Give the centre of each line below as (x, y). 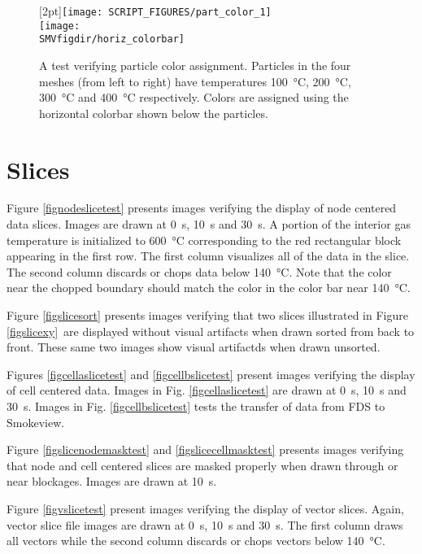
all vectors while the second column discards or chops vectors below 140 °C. (196, 541)
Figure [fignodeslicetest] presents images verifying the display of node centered (202, 208)
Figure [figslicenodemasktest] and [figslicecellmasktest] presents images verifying (205, 449)
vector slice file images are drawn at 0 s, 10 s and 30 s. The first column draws (205, 524)
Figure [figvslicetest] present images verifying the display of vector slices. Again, (205, 508)
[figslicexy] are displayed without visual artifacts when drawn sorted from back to (211, 331)
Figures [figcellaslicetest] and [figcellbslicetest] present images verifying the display (211, 374)
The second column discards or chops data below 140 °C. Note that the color (199, 271)
